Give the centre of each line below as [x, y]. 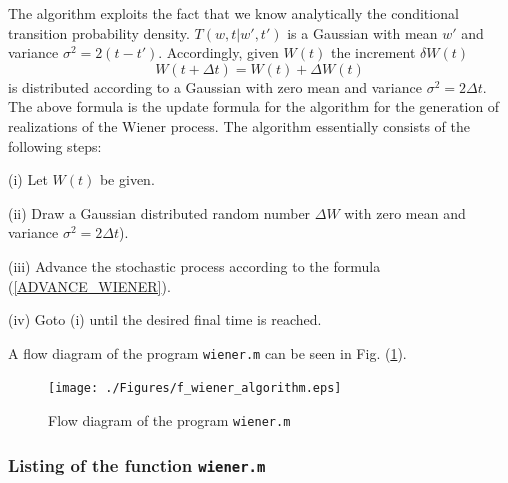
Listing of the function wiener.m [137, 464]
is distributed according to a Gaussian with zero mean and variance [215, 86]
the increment [373, 52]
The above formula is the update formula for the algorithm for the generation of [254, 106]
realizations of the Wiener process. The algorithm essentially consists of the [239, 125]
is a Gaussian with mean [362, 32]
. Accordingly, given [218, 52]
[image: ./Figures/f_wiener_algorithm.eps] [195, 388]
